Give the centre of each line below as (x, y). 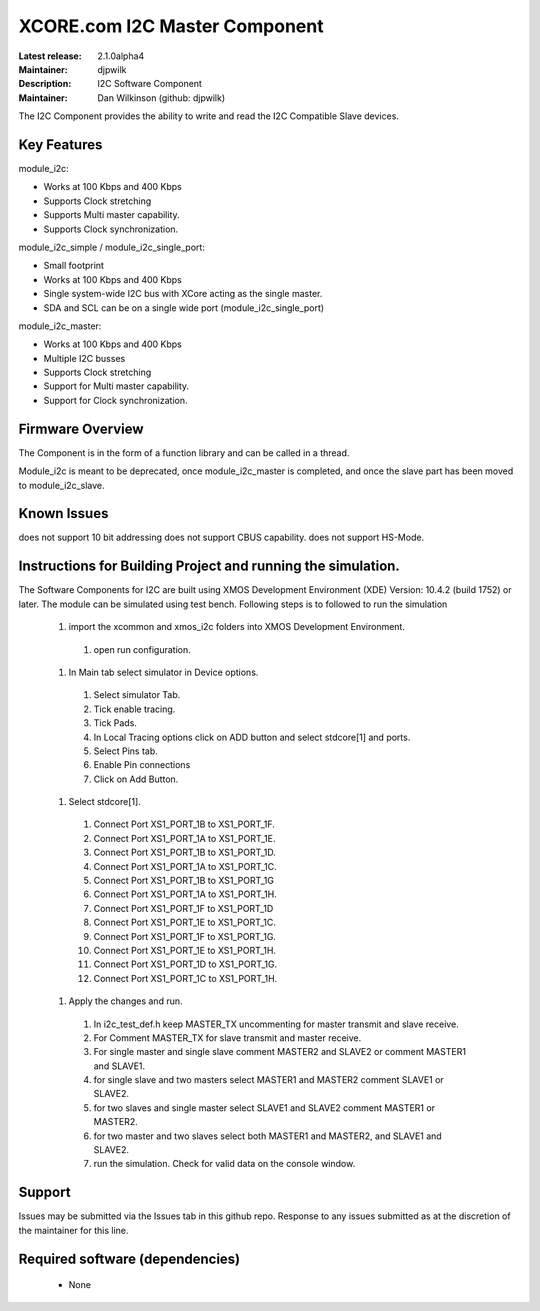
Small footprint (74, 266)
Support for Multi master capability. (116, 386)
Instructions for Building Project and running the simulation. (209, 566)
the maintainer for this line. (73, 1230)
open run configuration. (142, 649)
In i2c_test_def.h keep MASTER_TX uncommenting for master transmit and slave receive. (276, 1024)
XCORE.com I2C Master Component (171, 26)
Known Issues (63, 513)
